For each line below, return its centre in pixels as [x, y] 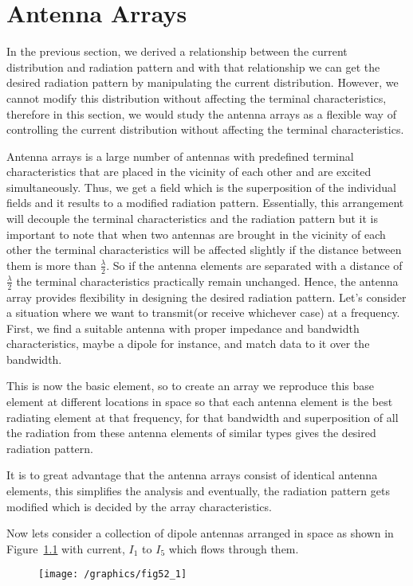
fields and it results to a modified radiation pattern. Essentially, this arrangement [205, 203]
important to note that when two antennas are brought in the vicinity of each [196, 234]
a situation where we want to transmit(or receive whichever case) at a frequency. [203, 313]
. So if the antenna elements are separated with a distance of [254, 265]
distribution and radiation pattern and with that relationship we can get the [193, 66]
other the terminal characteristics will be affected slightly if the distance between [204, 250]
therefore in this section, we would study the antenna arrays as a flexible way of [201, 113]
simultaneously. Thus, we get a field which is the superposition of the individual [201, 187]
